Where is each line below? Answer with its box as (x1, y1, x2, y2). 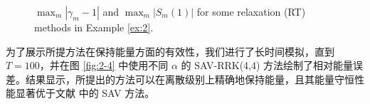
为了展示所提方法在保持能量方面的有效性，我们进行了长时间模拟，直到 (6, 43, 334, 58)
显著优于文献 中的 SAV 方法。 (15, 85, 155, 100)
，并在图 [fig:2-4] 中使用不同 (39, 58, 169, 73)
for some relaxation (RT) (196, 4, 306, 19)
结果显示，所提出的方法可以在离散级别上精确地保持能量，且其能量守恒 (25, 71, 354, 86)
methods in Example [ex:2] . (34, 20, 154, 34)
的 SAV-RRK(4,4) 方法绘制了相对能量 (181, 58, 354, 73)
